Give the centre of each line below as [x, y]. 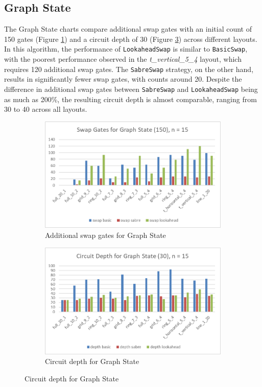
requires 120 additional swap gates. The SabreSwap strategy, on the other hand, [129, 69]
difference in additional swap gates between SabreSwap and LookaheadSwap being [131, 89]
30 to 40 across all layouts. [46, 109]
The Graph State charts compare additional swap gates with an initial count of [128, 29]
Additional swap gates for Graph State [105, 235]
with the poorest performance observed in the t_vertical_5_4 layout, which [123, 59]
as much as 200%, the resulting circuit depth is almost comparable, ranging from [130, 99]
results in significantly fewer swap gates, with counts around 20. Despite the [123, 79]
